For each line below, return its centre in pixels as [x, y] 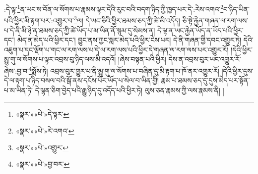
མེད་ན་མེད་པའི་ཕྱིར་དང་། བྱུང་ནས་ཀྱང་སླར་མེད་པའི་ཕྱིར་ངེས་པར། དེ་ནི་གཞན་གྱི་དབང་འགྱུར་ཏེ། [129, 40]
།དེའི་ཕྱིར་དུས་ [237, 70]
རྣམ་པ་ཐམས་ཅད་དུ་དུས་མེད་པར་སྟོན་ [205, 80]
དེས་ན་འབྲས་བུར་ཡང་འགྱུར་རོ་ [205, 59]
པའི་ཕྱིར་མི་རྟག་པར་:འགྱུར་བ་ [39, 20]
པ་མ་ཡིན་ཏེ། [19, 90]
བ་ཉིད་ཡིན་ [236, 9]
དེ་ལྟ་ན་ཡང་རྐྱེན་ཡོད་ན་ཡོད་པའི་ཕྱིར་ [200, 30]
